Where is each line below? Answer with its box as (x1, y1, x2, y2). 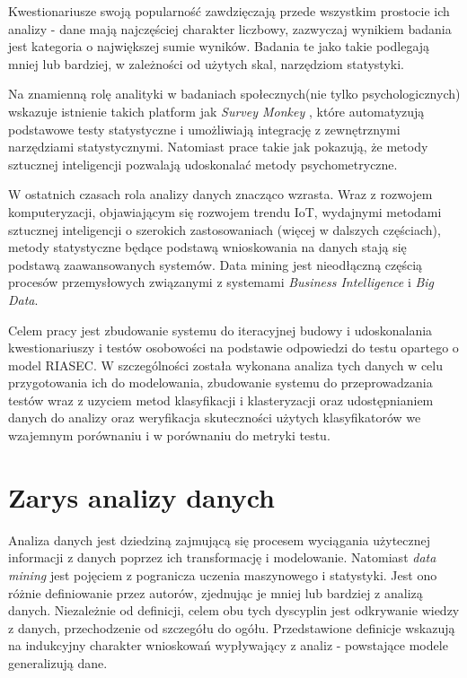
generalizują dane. (8, 653, 108, 672)
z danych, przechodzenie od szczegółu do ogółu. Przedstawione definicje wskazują (8, 618, 455, 637)
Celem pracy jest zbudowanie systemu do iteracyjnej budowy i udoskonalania (8, 320, 433, 339)
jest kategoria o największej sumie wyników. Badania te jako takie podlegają (8, 37, 430, 56)
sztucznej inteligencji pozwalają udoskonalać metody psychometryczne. (8, 154, 398, 173)
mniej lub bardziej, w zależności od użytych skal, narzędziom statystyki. (8, 54, 404, 73)
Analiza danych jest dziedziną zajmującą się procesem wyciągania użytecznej (8, 530, 431, 549)
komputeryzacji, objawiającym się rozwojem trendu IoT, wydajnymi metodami (8, 202, 442, 221)
